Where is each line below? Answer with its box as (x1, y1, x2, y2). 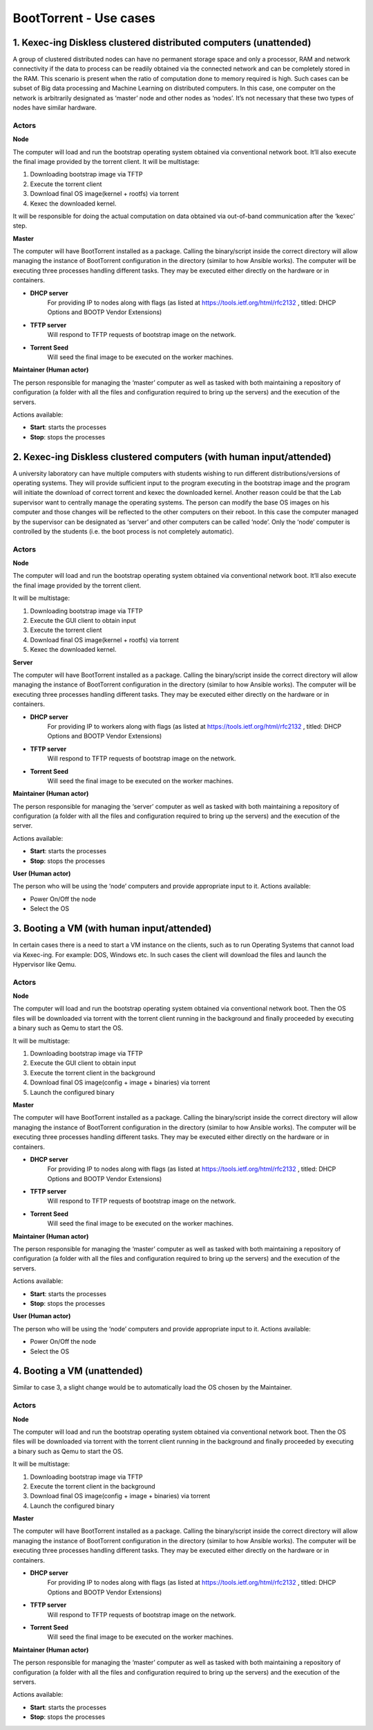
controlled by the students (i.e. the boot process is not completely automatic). (12, 527, 234, 536)
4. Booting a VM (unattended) (12, 1365, 143, 1377)
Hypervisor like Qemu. (12, 960, 77, 968)
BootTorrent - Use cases (12, 10, 155, 26)
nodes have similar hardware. (12, 104, 97, 112)
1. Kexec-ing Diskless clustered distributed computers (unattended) (12, 37, 312, 48)
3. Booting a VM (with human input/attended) (12, 922, 212, 934)
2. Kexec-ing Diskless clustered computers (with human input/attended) (12, 450, 332, 463)
